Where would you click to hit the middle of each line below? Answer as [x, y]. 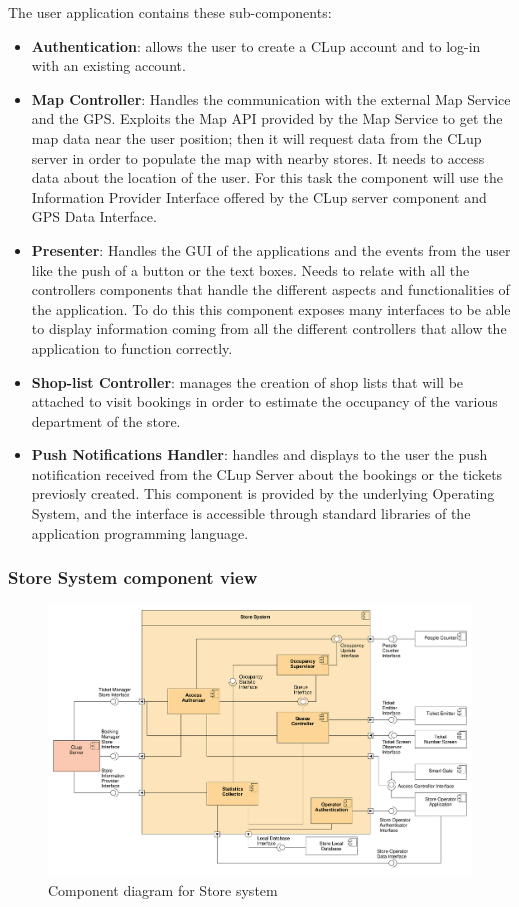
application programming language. [140, 532]
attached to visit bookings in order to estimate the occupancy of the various [264, 401]
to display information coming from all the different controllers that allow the [269, 328]
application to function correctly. [132, 347]
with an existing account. [108, 65]
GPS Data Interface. [94, 216]
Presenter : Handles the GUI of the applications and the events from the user [271, 249]
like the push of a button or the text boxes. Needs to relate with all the [250, 269]
